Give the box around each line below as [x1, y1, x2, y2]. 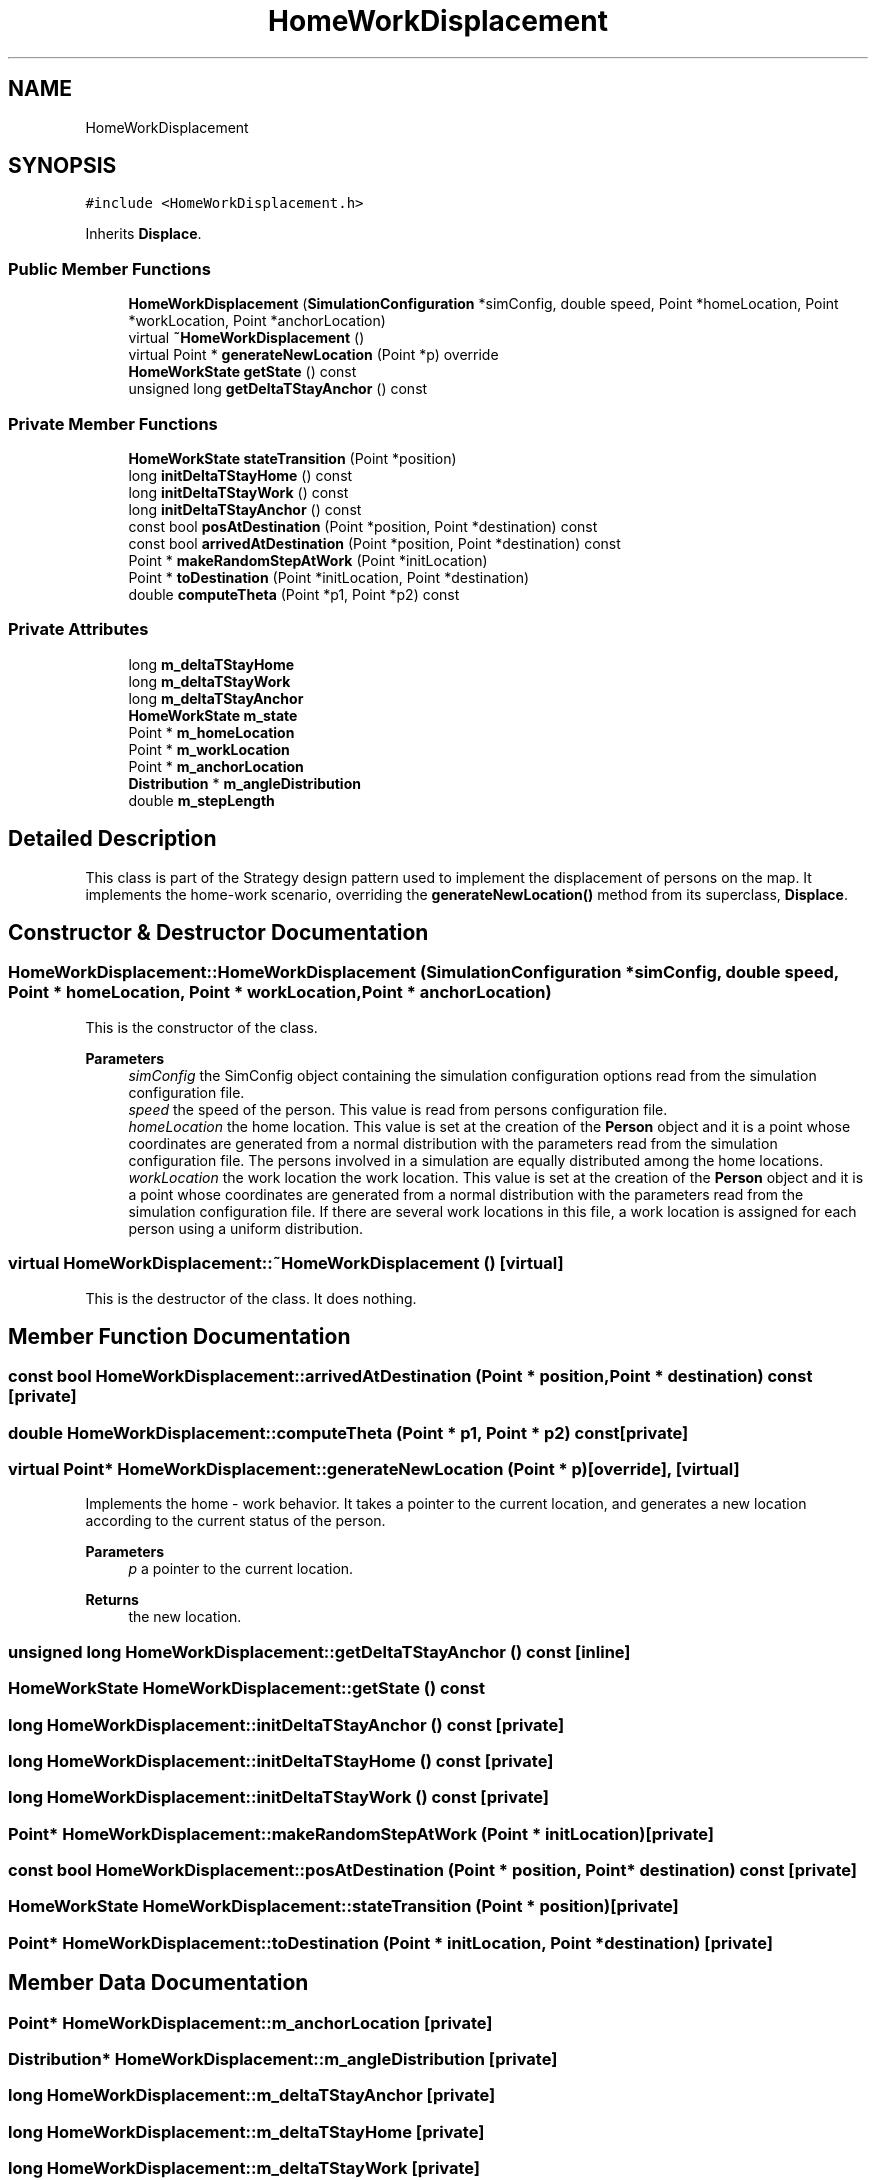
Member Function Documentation [8, 1323, 351, 1349]
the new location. [128, 1608, 242, 1626]
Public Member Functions [8, 258, 211, 279]
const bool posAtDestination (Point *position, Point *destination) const [128, 517, 598, 535]
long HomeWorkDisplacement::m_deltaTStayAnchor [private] [8, 2085, 496, 2106]
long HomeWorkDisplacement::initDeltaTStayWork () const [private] [8, 1787, 549, 1808]
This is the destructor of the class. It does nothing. [85, 1289, 417, 1307]
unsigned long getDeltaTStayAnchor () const [128, 380, 428, 398]
